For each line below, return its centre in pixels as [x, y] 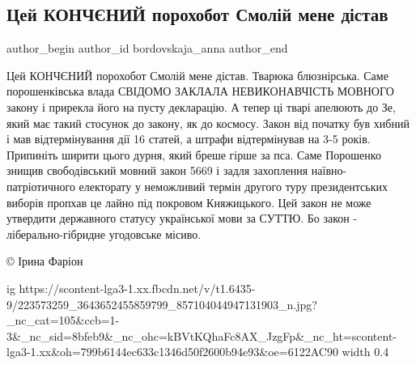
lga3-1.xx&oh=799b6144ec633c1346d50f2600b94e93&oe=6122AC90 [172, 352]
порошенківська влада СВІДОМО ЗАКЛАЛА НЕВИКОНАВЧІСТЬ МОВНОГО [200, 91]
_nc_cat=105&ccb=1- [63, 320]
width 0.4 [365, 352]
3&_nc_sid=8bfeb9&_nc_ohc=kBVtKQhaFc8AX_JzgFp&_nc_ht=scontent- [202, 335]
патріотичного [41, 186]
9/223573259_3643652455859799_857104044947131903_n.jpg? [162, 304]
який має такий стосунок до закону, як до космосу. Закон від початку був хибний [208, 123]
